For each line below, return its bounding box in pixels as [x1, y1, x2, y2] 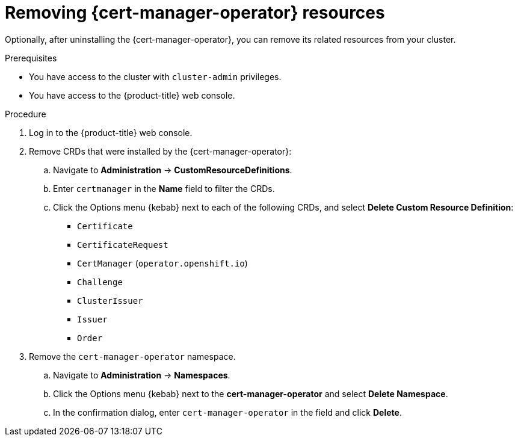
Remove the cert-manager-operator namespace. [29, 351, 236, 362]
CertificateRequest [77, 239, 168, 250]
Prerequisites [5, 52, 57, 63]
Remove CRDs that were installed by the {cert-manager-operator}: [29, 146, 292, 156]
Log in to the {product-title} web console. [29, 127, 193, 138]
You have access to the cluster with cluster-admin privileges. [29, 71, 282, 82]
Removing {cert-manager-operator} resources [5, 2, 385, 23]
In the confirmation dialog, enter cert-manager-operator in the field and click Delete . [53, 407, 402, 418]
